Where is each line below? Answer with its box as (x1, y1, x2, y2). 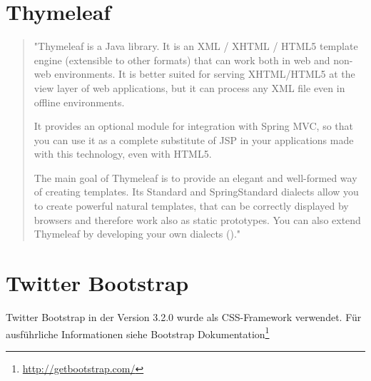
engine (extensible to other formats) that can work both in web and (34, 52, 330, 67)
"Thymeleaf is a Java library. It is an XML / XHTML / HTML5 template (34, 39, 358, 54)
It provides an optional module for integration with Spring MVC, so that (34, 118, 353, 133)
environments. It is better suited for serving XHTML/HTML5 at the (54, 66, 355, 81)
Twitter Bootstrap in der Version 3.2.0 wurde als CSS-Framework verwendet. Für (6, 309, 362, 324)
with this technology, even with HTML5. (34, 146, 212, 161)
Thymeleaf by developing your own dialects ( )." (34, 226, 241, 241)
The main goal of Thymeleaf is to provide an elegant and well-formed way (34, 170, 357, 185)
